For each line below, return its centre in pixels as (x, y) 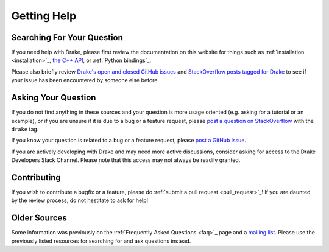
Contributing (36, 177)
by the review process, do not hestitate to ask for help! (80, 200)
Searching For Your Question (67, 37)
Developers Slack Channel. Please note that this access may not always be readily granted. (126, 160)
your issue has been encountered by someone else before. (85, 80)
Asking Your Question (54, 98)
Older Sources (39, 218)
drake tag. (25, 129)
